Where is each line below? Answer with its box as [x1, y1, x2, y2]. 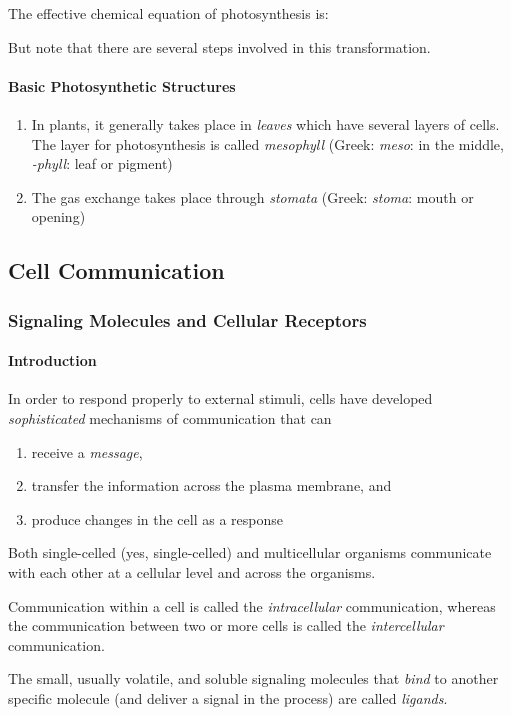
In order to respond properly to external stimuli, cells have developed [8, 388, 433, 409]
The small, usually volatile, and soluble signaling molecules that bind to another [8, 668, 499, 689]
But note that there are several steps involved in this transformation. [8, 36, 431, 57]
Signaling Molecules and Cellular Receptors [8, 307, 367, 332]
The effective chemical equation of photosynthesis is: [8, 3, 329, 23]
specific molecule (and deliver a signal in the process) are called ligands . [8, 687, 448, 708]
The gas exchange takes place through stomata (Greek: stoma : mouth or [31, 186, 474, 207]
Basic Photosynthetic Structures [8, 75, 236, 96]
